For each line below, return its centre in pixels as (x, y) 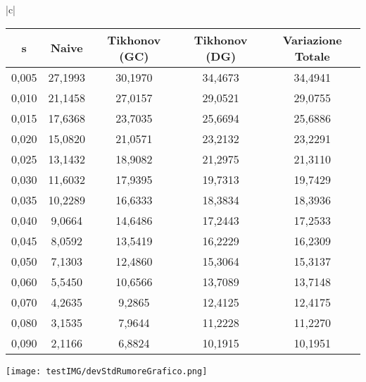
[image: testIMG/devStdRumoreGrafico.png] (107, 371)
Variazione (312, 39)
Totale (312, 56)
